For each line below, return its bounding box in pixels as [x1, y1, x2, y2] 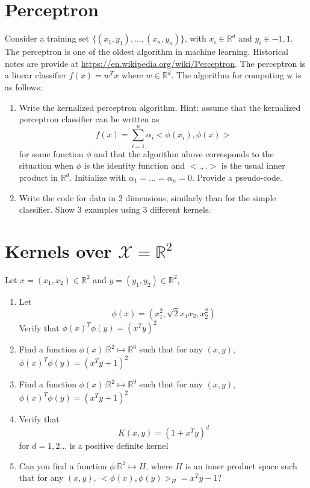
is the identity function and [84, 159, 185, 172]
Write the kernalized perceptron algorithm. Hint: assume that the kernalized [19, 101, 301, 113]
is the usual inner [221, 159, 285, 172]
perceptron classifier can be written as [19, 113, 160, 125]
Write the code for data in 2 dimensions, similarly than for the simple [19, 191, 276, 204]
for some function [19, 147, 84, 160]
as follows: [5, 80, 43, 93]
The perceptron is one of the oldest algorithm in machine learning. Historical [5, 45, 288, 58]
